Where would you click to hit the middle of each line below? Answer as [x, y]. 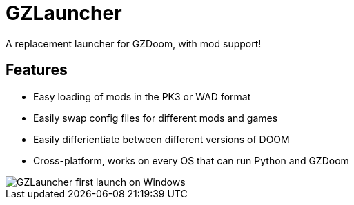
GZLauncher [64, 13]
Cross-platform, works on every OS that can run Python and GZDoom [191, 160]
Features [37, 70]
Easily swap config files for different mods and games [156, 118]
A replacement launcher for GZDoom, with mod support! [134, 43]
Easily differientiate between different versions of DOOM [161, 139]
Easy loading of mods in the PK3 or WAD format [142, 96]
